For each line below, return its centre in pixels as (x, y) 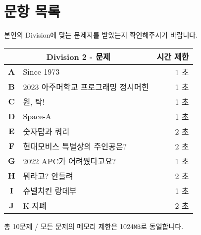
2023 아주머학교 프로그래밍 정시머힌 (86, 87)
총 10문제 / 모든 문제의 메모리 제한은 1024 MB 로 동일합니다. (94, 226)
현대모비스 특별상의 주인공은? (75, 146)
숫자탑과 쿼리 (46, 131)
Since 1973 (41, 72)
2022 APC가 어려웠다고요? (70, 161)
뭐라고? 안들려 (48, 176)
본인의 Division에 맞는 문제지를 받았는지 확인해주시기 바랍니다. (101, 35)
